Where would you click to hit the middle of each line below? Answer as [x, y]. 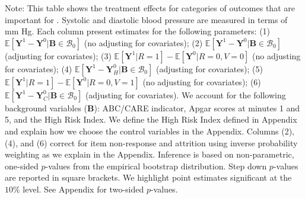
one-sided [22, 166]
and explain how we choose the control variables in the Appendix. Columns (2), [150, 131]
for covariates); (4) [39, 68]
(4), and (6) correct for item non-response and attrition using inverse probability [151, 142]
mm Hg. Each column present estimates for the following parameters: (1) [138, 31]
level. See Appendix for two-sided [83, 189]
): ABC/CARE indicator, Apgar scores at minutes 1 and [197, 107]
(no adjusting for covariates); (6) [202, 81]
